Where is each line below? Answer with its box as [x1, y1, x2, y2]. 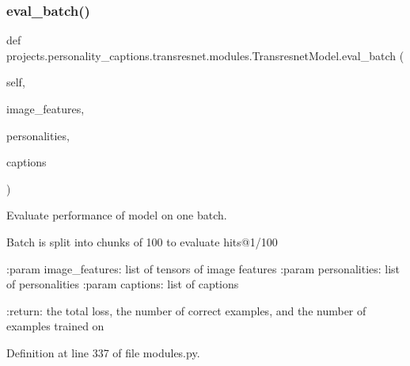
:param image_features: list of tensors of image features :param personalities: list [6, 260, 401, 276]
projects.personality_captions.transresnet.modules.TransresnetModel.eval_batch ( [6, 47, 404, 63]
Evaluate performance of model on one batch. [6, 207, 227, 223]
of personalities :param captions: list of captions [6, 276, 239, 292]
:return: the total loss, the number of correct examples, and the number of [6, 302, 366, 318]
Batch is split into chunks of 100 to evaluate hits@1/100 [6, 233, 278, 250]
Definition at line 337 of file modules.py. [6, 344, 200, 360]
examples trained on [6, 318, 104, 334]
